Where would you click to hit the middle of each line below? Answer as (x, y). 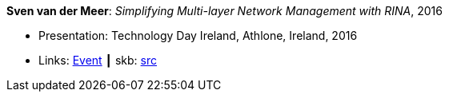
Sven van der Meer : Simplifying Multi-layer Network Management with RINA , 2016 (225, 11)
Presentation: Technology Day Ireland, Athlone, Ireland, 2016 (198, 35)
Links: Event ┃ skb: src (98, 60)
